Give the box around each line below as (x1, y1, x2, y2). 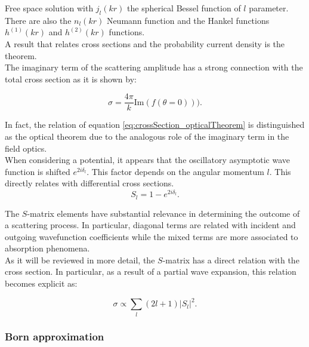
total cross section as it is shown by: (5, 72, 137, 85)
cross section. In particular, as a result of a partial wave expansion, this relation (5, 265, 296, 278)
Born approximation (5, 329, 104, 344)
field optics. (5, 142, 47, 154)
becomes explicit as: (5, 277, 78, 290)
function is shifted (5, 165, 70, 177)
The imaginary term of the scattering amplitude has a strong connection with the (5, 61, 303, 73)
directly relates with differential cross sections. (5, 177, 174, 189)
